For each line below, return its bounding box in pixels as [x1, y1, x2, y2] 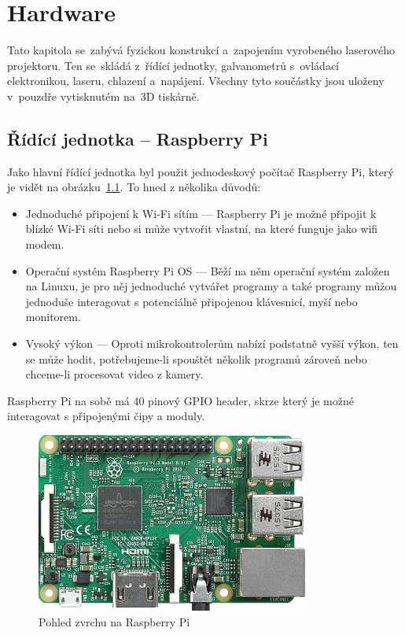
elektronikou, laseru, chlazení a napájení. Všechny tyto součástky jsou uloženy [7, 72, 385, 89]
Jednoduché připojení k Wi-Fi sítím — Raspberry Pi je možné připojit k [25, 205, 377, 221]
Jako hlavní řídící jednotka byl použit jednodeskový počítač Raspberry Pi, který [7, 163, 394, 179]
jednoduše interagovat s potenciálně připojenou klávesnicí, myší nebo [25, 293, 358, 309]
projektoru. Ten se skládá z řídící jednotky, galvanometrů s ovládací [7, 57, 339, 73]
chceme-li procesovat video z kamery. [25, 366, 204, 382]
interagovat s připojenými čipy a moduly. [7, 408, 205, 424]
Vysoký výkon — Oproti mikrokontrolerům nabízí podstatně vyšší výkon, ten [25, 335, 399, 352]
